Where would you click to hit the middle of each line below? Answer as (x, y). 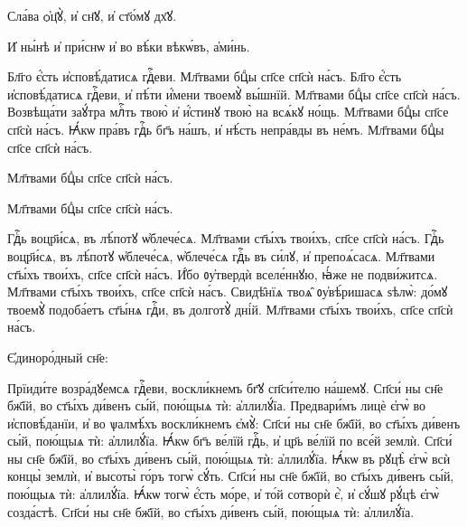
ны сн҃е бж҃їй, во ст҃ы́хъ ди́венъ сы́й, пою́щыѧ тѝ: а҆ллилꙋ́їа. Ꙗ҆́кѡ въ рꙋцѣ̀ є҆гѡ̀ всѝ (229, 458)
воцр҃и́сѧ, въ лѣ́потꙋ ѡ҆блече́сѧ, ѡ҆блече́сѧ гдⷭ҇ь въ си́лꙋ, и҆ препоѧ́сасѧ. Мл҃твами (221, 255)
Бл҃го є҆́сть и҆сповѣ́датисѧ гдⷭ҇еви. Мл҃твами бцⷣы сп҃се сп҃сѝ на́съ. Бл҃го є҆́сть (205, 76)
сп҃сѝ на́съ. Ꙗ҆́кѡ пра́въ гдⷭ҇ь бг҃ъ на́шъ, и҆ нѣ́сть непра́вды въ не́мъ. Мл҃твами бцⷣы (226, 129)
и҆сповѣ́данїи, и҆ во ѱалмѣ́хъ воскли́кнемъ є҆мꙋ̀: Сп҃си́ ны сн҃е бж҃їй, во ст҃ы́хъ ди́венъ (234, 423)
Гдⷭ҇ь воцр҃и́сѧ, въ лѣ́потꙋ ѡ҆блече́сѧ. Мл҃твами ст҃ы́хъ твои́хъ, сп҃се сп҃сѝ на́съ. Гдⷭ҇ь (226, 238)
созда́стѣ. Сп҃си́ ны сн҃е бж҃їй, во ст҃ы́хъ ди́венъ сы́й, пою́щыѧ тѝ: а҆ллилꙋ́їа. (211, 511)
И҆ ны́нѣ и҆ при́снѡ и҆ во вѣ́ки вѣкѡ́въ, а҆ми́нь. (129, 46)
